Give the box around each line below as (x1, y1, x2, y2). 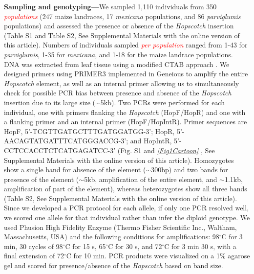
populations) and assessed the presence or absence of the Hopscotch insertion (4, 21, 234, 31)
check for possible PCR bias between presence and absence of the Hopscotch (4, 88, 232, 98)
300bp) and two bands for (151, 164, 228, 175)
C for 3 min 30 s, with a (164, 241, 236, 251)
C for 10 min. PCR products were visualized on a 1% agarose (66, 251, 250, 261)
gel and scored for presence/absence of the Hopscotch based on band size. (4, 260, 223, 271)
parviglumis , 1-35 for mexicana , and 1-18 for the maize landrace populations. (4, 49, 233, 59)
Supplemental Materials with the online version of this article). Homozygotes (4, 155, 234, 165)
